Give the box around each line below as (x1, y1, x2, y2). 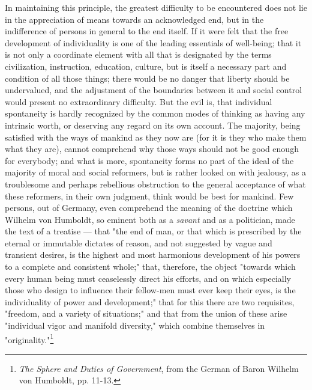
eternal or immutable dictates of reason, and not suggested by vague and (5, 236, 272, 249)
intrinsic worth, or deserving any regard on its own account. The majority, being (5, 118, 301, 131)
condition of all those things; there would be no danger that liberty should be (5, 72, 290, 84)
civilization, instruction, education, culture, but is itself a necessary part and (5, 59, 287, 72)
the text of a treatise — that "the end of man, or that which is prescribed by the (5, 225, 302, 237)
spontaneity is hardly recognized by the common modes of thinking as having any (5, 107, 305, 120)
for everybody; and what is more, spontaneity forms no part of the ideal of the (5, 154, 294, 166)
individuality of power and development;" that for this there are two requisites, (5, 295, 295, 308)
